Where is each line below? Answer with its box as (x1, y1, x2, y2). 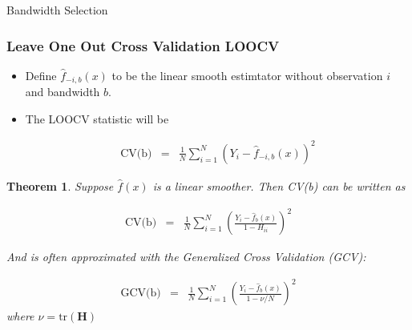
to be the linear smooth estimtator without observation (111, 66, 383, 83)
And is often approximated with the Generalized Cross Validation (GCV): (6, 248, 366, 265)
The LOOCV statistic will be (25, 110, 169, 127)
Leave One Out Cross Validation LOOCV (6, 35, 280, 55)
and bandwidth (25, 83, 100, 100)
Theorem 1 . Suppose (6, 177, 114, 194)
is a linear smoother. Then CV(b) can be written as (152, 177, 406, 194)
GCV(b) (120, 288, 161, 300)
